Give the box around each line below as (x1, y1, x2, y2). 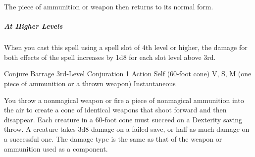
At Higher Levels (4, 21, 63, 31)
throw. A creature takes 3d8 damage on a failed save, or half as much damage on (4, 124, 250, 134)
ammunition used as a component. (4, 143, 108, 154)
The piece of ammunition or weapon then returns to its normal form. (4, 1, 213, 11)
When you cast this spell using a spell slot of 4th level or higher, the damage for (4, 42, 248, 52)
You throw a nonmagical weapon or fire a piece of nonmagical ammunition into (4, 95, 244, 105)
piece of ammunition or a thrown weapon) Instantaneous (4, 78, 176, 88)
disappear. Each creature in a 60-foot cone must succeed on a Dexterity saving (4, 114, 243, 124)
